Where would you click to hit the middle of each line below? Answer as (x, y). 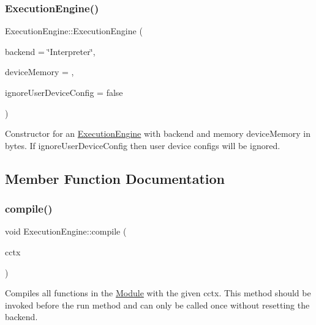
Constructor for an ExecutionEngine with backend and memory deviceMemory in (158, 133)
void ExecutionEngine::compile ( (66, 231)
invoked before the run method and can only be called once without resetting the (157, 305)
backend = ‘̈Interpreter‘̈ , (50, 51)
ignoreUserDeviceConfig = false (64, 92)
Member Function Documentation (115, 178)
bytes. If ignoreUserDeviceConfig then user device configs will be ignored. (143, 145)
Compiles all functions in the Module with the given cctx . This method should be (158, 293)
